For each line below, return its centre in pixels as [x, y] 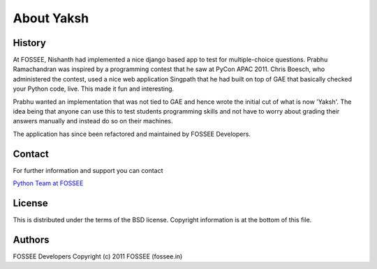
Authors [31, 239]
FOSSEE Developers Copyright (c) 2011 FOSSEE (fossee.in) [98, 256]
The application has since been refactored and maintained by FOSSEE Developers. [132, 134]
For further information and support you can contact [88, 170]
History [30, 43]
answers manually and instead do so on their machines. [93, 121]
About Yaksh [51, 18]
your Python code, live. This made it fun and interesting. [94, 89]
